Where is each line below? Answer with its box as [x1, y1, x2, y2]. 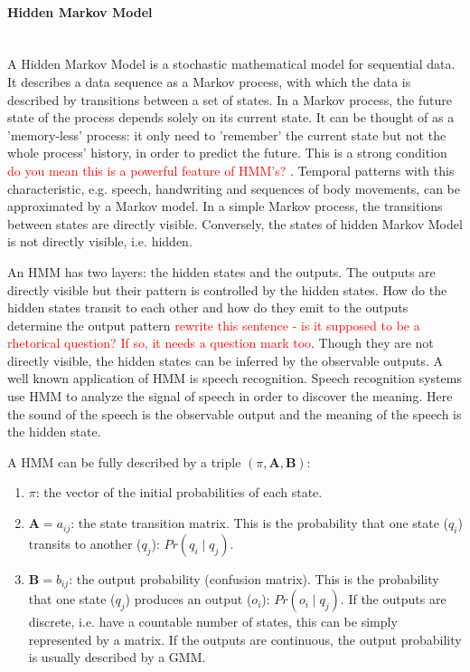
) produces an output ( [125, 590, 252, 609]
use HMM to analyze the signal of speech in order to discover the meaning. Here [7, 387, 453, 406]
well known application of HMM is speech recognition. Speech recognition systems [7, 369, 462, 388]
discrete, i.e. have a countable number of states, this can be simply [28, 612, 398, 631]
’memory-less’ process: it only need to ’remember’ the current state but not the [7, 125, 446, 144]
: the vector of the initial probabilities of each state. [35, 483, 323, 502]
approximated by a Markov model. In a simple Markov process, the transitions [7, 197, 443, 216]
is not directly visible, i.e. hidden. [7, 232, 193, 251]
